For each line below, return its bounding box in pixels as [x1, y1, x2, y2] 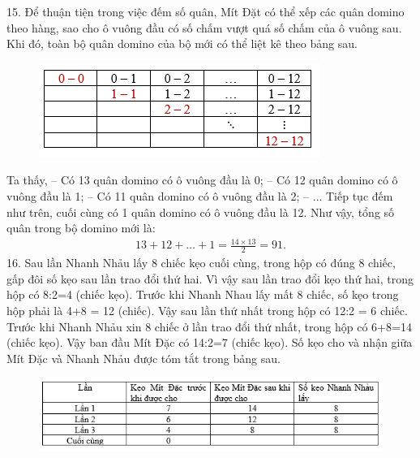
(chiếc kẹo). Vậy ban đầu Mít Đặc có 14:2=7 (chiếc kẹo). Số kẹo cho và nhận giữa [6, 334, 413, 351]
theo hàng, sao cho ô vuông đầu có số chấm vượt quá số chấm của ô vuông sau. [6, 19, 402, 36]
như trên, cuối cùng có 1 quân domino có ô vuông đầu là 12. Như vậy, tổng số [6, 203, 395, 220]
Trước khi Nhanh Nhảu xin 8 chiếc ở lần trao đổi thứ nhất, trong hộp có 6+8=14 [6, 318, 412, 335]
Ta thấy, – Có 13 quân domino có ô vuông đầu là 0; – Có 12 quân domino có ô [6, 171, 398, 188]
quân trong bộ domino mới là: [6, 219, 156, 236]
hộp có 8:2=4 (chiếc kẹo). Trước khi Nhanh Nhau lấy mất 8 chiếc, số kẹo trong [6, 286, 399, 303]
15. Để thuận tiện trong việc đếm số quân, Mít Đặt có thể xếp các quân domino [6, 3, 405, 19]
